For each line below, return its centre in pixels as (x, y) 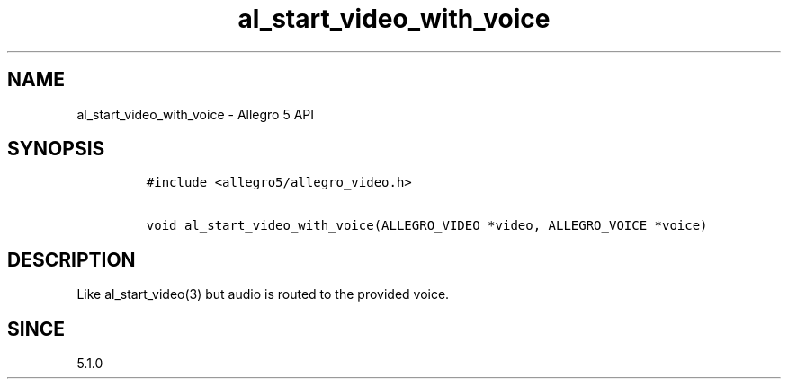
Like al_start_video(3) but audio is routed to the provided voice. (263, 294)
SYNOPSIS (56, 149)
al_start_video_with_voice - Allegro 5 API (196, 114)
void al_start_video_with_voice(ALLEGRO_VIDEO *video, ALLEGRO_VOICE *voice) (427, 226)
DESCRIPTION (72, 259)
